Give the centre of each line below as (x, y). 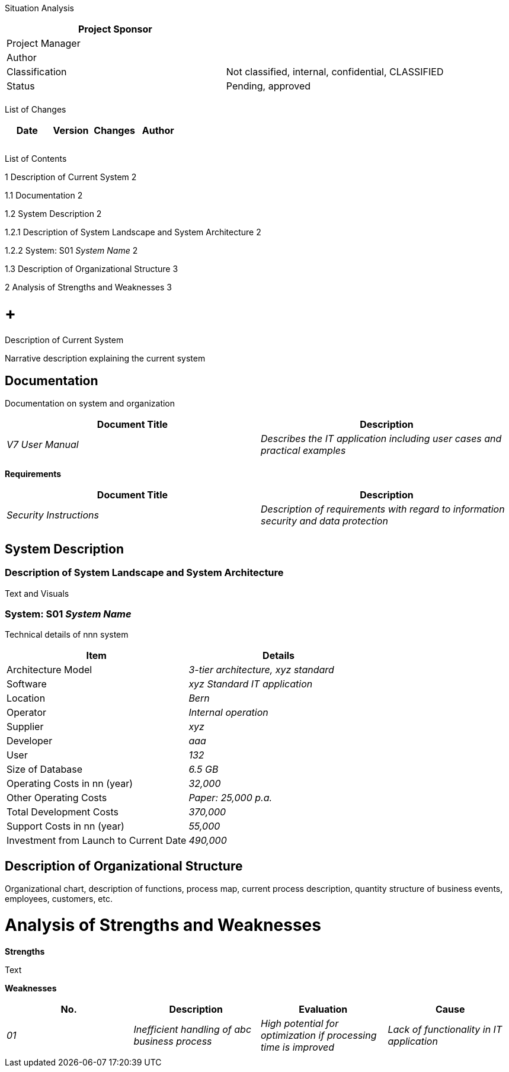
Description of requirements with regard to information (383, 509)
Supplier (25, 727)
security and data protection (324, 521)
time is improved (298, 1047)
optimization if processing (319, 1035)
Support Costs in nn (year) (65, 826)
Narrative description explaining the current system (105, 358)
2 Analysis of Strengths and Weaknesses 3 (88, 287)
